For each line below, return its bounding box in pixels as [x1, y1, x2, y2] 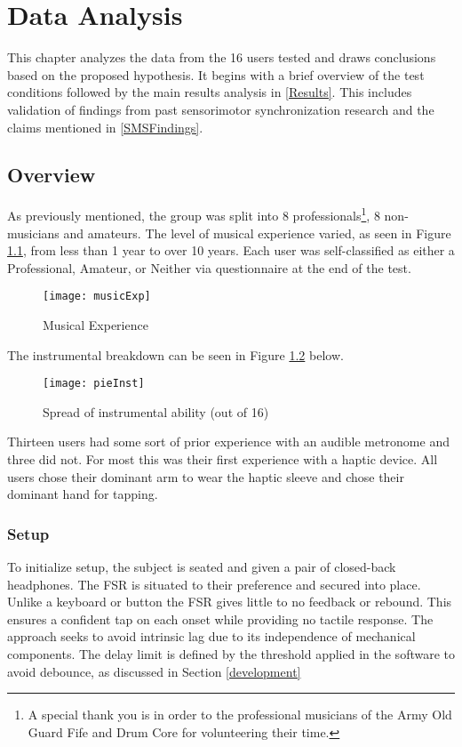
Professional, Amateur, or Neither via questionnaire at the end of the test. [7, 258, 411, 277]
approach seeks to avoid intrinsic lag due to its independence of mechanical [7, 627, 416, 646]
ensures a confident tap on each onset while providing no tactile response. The [7, 609, 434, 628]
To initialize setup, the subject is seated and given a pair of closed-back [7, 558, 396, 576]
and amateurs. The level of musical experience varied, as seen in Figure [63, 223, 451, 242]
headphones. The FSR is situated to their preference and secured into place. [7, 574, 421, 593]
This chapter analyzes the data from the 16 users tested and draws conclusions [7, 48, 436, 67]
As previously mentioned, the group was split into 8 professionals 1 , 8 [7, 204, 380, 224]
